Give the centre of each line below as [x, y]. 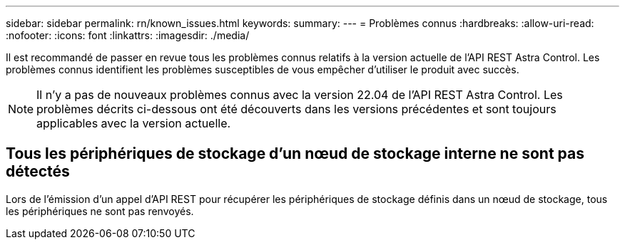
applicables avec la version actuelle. [134, 123]
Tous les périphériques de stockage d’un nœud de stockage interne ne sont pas [295, 154]
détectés [38, 172]
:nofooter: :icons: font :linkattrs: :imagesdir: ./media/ [128, 35]
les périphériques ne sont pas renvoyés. [100, 211]
